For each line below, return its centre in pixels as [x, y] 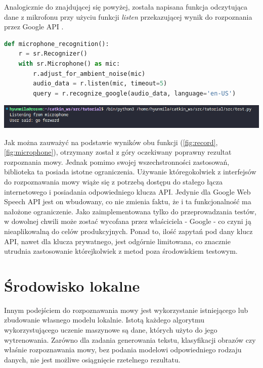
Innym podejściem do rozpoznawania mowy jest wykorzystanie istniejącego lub [126, 310]
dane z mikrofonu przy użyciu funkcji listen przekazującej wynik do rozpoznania [128, 16]
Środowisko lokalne [72, 285]
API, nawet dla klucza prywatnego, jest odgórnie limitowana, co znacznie [117, 241]
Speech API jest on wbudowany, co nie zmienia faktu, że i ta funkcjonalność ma [128, 201]
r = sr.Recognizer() [53, 54]
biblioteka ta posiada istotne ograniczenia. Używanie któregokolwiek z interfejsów [130, 172]
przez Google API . [34, 27]
